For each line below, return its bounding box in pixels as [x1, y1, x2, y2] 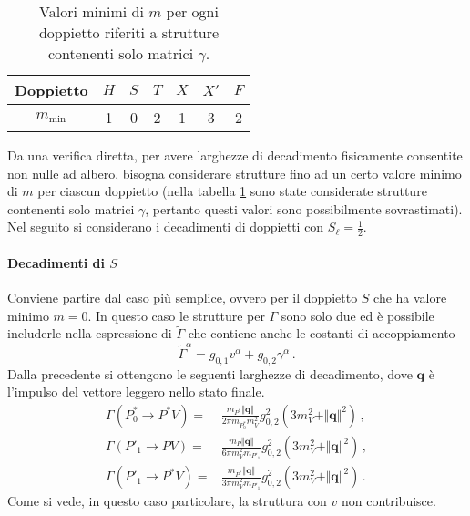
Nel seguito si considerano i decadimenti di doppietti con [7, 217, 324, 236]
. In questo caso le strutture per [87, 305, 265, 325]
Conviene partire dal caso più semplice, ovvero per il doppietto [7, 288, 358, 306]
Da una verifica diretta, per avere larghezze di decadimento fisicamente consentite [7, 146, 463, 164]
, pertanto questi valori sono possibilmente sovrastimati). [145, 199, 463, 218]
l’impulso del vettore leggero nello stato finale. [7, 382, 265, 401]
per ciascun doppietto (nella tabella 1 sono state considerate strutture [37, 181, 427, 201]
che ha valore [373, 288, 447, 306]
